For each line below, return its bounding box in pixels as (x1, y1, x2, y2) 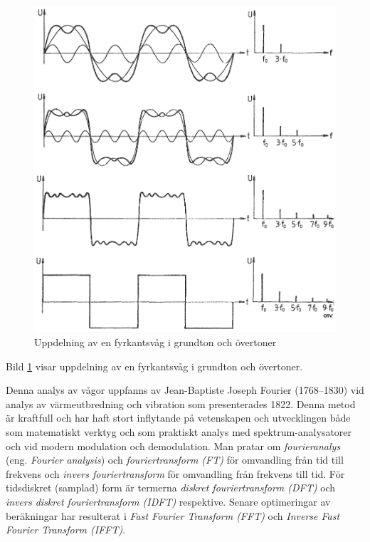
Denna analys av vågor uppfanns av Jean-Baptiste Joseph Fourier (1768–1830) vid (6, 382, 364, 397)
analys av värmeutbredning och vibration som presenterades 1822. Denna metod (6, 396, 356, 411)
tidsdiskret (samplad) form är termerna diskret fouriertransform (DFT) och (6, 480, 336, 495)
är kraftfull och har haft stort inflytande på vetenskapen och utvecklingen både (6, 410, 351, 425)
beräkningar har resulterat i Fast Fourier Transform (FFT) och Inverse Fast (6, 508, 340, 523)
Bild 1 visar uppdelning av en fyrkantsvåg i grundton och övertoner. (6, 358, 303, 373)
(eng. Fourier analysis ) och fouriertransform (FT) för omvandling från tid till (6, 452, 344, 467)
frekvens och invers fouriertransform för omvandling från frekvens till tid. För (6, 466, 345, 481)
